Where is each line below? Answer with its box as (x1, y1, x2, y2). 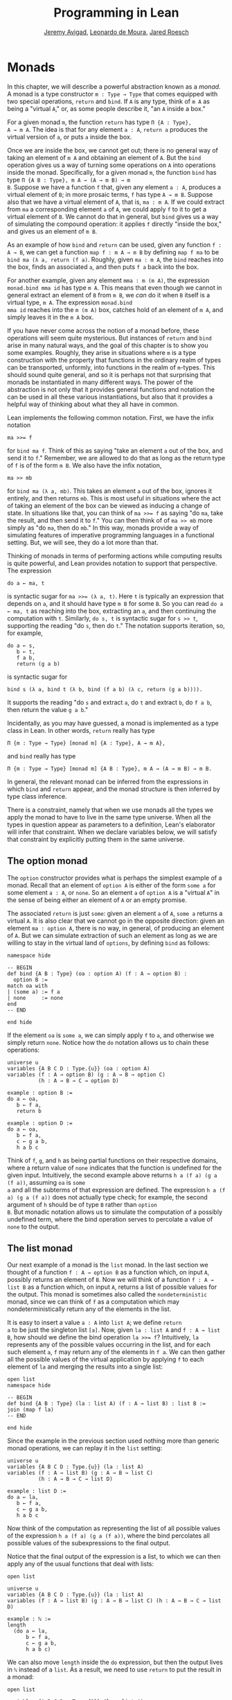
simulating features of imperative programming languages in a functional (7, 530, 215, 539)
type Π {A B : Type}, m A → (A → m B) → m (7, 175, 130, 184)
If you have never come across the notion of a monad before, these (7, 326, 199, 334)
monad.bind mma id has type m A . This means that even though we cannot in (7, 283, 222, 292)
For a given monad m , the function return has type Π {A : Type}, (7, 118, 192, 126)
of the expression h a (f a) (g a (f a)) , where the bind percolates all (7, 1532, 210, 1540)
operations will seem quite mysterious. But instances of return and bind (7, 333, 213, 342)
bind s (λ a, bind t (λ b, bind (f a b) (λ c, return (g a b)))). (7, 686, 203, 693)
